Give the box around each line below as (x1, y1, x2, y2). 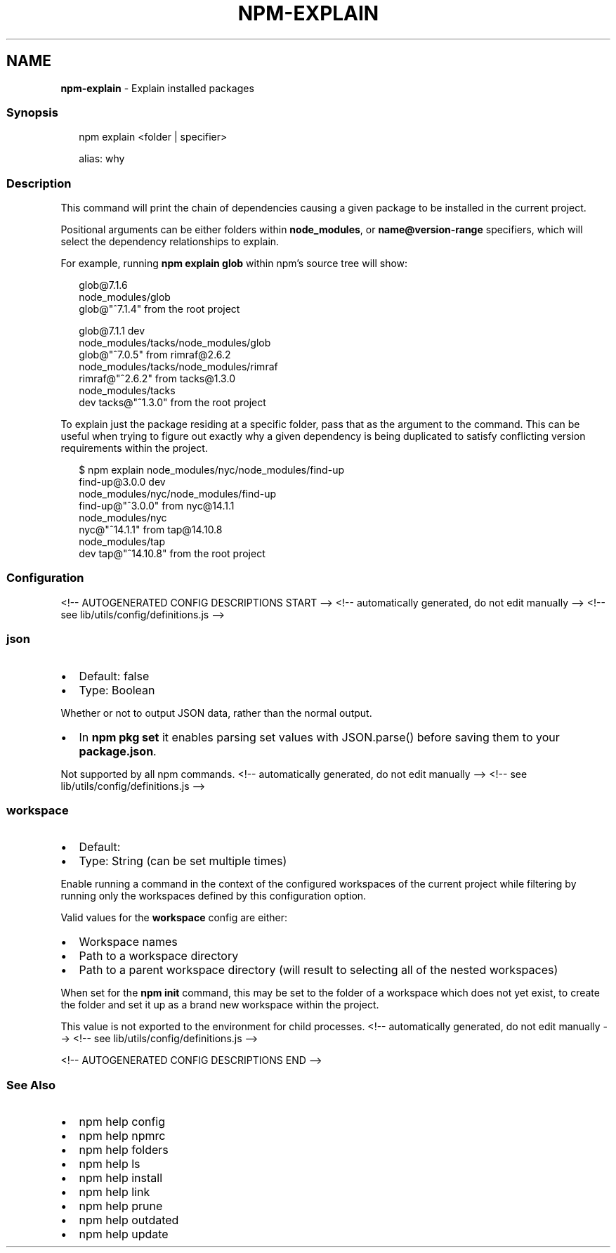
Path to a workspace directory (79, 949, 239, 963)
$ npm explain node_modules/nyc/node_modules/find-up (79, 464, 344, 476)
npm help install (79, 1171, 163, 1186)
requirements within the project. (60, 442, 208, 455)
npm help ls (79, 1157, 140, 1171)
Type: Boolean (79, 682, 155, 697)
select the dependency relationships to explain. (60, 235, 280, 248)
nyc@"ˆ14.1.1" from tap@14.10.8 (79, 524, 223, 536)
